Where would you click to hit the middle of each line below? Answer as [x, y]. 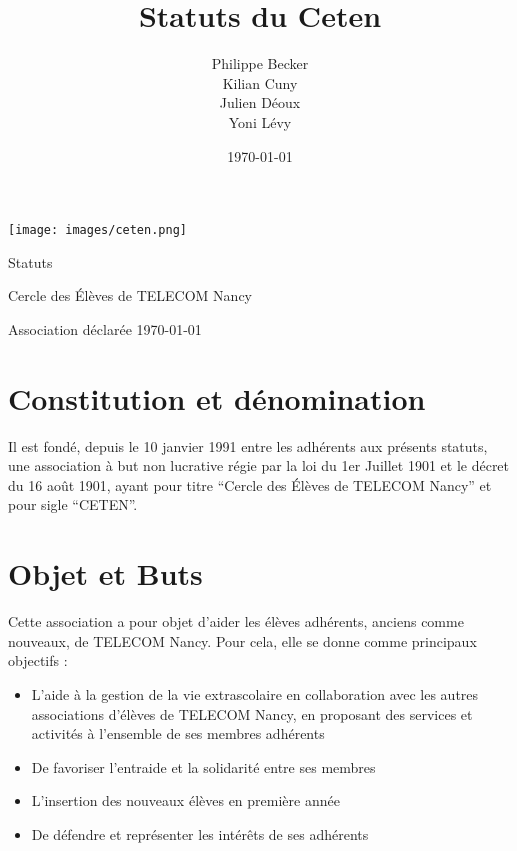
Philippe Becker [260, 63]
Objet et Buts [105, 573]
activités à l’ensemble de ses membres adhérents [178, 733]
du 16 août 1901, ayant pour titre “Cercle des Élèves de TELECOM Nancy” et [250, 484]
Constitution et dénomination [217, 397]
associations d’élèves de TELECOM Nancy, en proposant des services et [252, 713]
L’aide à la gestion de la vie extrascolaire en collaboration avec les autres [255, 693]
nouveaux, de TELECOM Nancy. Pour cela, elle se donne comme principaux [242, 640]
